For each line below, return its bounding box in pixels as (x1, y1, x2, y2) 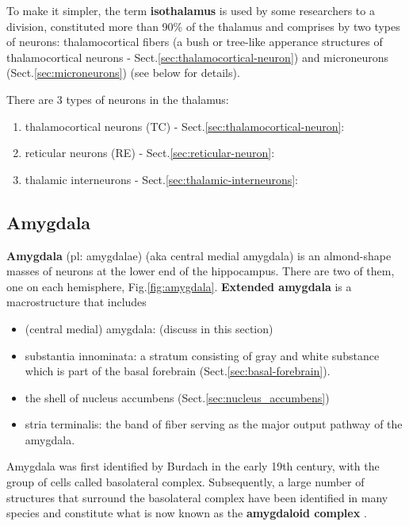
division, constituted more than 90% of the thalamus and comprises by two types (6, 17, 400, 34)
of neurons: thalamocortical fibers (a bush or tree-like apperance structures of (6, 33, 383, 50)
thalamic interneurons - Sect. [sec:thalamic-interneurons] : (25, 171, 298, 187)
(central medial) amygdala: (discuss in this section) (25, 320, 273, 336)
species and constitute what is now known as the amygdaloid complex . (6, 505, 367, 521)
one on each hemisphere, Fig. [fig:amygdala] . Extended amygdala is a (6, 278, 352, 294)
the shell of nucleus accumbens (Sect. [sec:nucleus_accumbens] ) (25, 389, 330, 405)
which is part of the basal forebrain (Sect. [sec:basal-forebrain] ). (25, 363, 331, 379)
